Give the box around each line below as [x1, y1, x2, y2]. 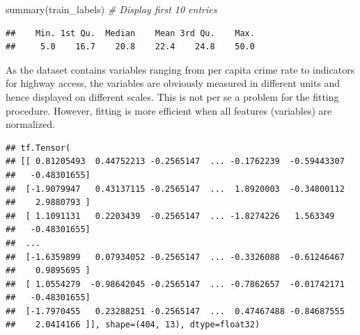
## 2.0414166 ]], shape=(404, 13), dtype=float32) [6, 320, 260, 330]
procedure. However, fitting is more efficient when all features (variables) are [6, 103, 332, 117]
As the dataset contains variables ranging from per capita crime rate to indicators [6, 62, 355, 76]
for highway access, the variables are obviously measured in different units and [6, 76, 341, 90]
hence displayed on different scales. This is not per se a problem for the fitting [6, 89, 339, 104]
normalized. [6, 117, 55, 131]
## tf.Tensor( [6, 142, 71, 153]
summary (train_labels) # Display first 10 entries [6, 2, 217, 16]
